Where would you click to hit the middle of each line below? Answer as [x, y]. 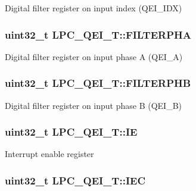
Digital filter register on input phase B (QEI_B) [94, 105]
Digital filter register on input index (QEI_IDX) [94, 8]
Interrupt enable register [49, 154]
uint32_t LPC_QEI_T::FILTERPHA [98, 34]
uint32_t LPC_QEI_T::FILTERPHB [98, 83]
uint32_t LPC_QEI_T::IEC [75, 180]
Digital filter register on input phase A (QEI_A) [94, 56]
